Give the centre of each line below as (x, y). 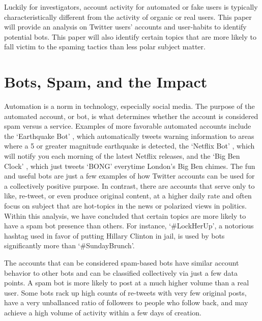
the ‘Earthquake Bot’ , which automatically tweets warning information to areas (129, 136)
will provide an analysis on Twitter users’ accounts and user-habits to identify (125, 27)
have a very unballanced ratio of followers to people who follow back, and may (126, 302)
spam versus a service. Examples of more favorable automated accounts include (128, 126)
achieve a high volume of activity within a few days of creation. (103, 312)
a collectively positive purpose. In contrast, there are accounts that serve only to (129, 185)
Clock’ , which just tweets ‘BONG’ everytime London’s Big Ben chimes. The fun (130, 166)
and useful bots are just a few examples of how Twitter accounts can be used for (129, 176)
